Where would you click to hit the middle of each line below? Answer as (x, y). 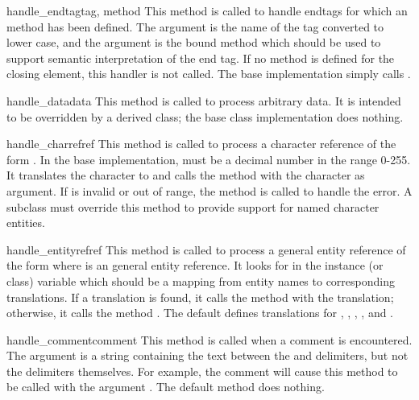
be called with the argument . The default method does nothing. (166, 387)
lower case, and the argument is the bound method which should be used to (194, 42)
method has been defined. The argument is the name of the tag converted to (195, 26)
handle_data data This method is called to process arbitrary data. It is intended (204, 100)
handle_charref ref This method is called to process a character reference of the (201, 144)
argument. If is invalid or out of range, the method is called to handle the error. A (209, 190)
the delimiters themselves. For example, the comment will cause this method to (202, 371)
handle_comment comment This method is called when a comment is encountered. (209, 339)
